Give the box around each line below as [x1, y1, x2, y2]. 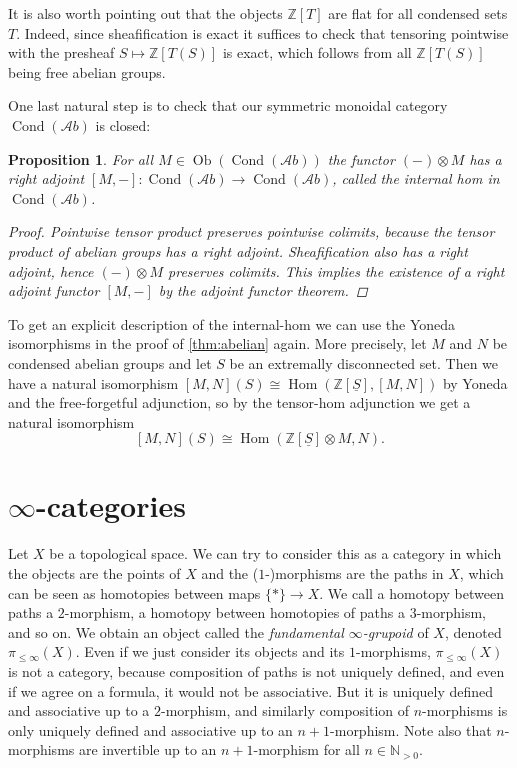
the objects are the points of [8, 563, 181, 583]
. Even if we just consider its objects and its [75, 641, 345, 662]
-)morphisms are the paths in [265, 563, 444, 583]
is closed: [95, 114, 151, 135]
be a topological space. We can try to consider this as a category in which [49, 543, 502, 564]
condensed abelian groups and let [8, 352, 212, 373]
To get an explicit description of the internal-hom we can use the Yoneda [8, 313, 456, 334]
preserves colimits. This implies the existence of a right [168, 260, 505, 281]
